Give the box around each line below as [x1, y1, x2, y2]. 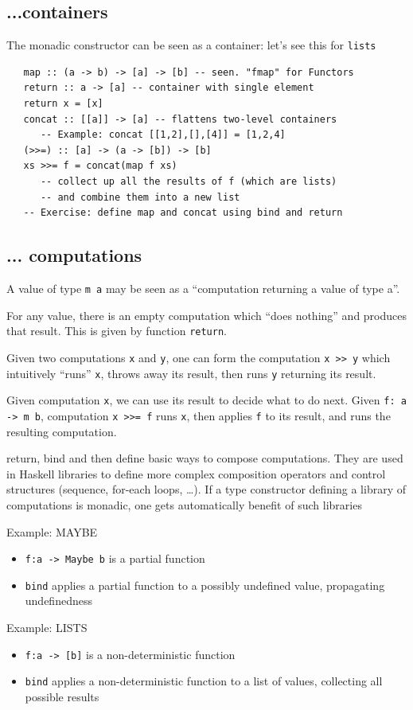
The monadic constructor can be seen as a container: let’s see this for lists [6, 37, 376, 53]
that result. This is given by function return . [6, 322, 227, 339]
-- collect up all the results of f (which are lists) [40, 176, 337, 188]
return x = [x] [23, 98, 103, 110]
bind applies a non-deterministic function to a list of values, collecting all [25, 673, 383, 689]
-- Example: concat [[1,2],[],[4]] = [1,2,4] [40, 129, 286, 141]
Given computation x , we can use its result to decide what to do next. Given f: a [6, 392, 407, 408]
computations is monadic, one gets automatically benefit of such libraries [6, 496, 362, 513]
